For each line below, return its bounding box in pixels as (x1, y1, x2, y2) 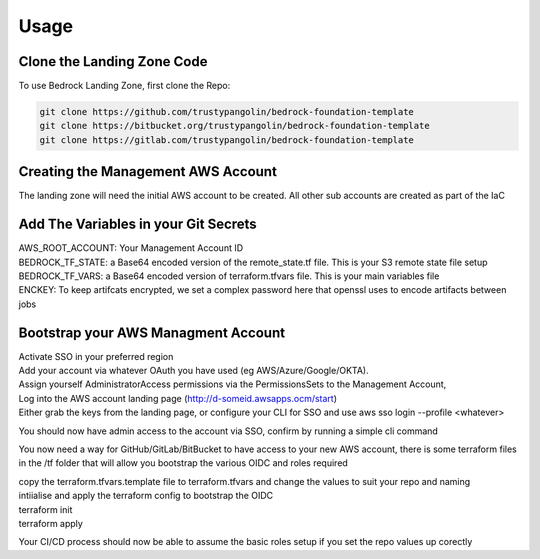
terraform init (18, 503, 73, 515)
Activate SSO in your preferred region (18, 350, 174, 362)
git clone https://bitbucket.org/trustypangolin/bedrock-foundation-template (39, 120, 430, 132)
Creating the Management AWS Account (18, 163, 277, 180)
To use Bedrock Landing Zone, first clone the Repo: (18, 80, 231, 92)
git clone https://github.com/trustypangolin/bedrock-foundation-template (39, 106, 415, 118)
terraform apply (18, 518, 84, 529)
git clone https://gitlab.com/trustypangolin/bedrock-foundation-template (39, 134, 415, 145)
